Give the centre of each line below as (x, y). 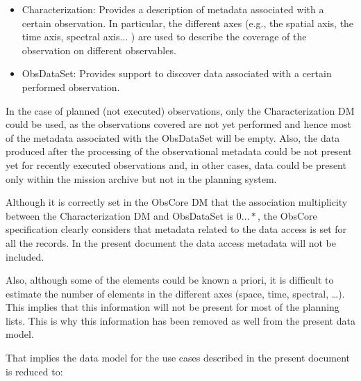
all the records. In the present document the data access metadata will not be (171, 242)
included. (25, 256)
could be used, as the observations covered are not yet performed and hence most (178, 124)
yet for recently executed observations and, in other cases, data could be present (176, 164)
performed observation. (71, 87)
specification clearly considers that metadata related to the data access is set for (176, 229)
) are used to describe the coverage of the (219, 37)
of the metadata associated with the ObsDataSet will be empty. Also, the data (173, 137)
